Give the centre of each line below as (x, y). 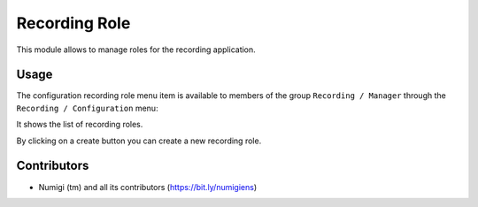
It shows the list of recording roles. (80, 125)
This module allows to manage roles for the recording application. (136, 50)
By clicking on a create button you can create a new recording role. (139, 141)
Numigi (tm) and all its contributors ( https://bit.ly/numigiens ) (148, 187)
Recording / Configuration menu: (87, 108)
